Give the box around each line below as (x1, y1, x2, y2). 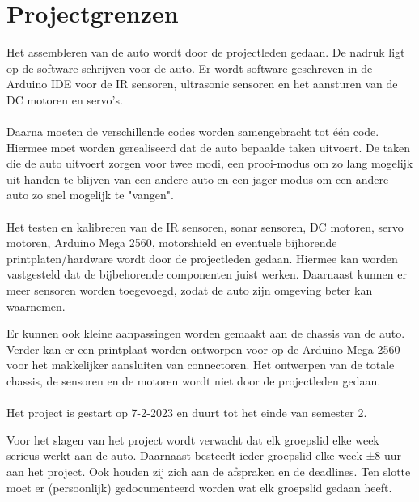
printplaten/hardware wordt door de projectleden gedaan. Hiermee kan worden (6, 249, 398, 266)
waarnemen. (6, 297, 66, 314)
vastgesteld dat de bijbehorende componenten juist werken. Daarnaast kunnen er (6, 266, 407, 283)
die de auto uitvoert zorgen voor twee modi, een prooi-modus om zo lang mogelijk (6, 155, 413, 172)
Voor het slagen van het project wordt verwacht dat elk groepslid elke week (6, 431, 379, 448)
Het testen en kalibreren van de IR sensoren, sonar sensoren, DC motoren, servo (6, 218, 404, 235)
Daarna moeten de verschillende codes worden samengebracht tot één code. (6, 123, 379, 140)
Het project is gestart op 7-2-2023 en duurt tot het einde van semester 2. (6, 404, 367, 421)
